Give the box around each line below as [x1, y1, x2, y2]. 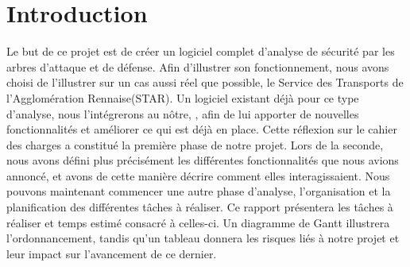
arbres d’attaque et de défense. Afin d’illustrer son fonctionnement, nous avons [6, 58, 389, 75]
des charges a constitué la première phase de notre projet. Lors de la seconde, [6, 136, 384, 153]
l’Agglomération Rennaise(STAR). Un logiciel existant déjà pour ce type [6, 89, 359, 106]
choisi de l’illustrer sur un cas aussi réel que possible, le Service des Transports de [6, 74, 404, 91]
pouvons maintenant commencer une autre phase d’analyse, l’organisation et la [6, 183, 391, 199]
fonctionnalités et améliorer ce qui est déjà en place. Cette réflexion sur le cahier [6, 121, 397, 137]
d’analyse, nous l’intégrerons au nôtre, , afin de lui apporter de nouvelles [6, 105, 359, 122]
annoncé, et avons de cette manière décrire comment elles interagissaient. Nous [6, 167, 390, 184]
